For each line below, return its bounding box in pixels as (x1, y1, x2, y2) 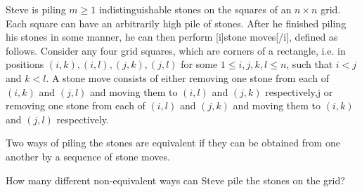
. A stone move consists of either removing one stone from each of (46, 70, 329, 85)
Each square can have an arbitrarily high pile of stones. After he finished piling (6, 15, 347, 30)
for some (181, 57, 218, 71)
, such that (286, 57, 333, 71)
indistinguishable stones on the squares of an (98, 2, 292, 16)
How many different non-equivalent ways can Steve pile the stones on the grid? (6, 172, 345, 187)
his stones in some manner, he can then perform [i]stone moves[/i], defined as (6, 29, 338, 44)
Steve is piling (6, 2, 66, 16)
